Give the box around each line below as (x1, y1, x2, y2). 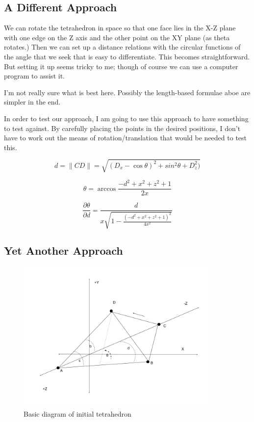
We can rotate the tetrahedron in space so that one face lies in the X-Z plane (4, 23, 236, 33)
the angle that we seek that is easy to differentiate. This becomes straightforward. (4, 51, 250, 61)
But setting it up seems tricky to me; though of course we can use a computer (4, 61, 238, 71)
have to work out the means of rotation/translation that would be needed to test (4, 132, 247, 143)
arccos (97, 185, 116, 192)
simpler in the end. (4, 97, 61, 107)
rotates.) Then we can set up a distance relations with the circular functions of (4, 42, 241, 52)
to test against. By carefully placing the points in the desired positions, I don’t (4, 123, 241, 133)
